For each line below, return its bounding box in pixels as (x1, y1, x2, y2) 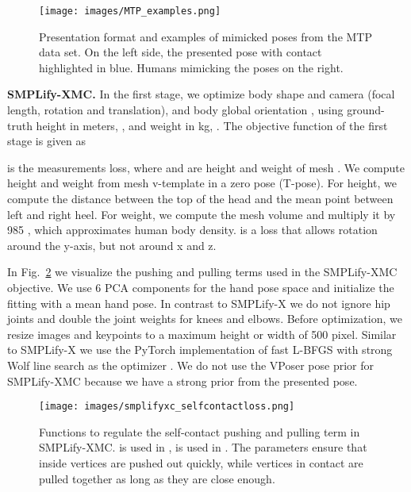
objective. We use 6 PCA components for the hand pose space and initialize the (7, 279, 394, 295)
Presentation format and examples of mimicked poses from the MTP (39, 28, 373, 44)
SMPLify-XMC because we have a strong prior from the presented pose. (7, 372, 358, 389)
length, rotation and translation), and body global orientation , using (7, 102, 344, 118)
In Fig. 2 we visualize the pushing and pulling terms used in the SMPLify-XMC (7, 263, 398, 280)
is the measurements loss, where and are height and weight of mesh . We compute (7, 159, 405, 175)
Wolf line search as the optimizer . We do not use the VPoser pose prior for (7, 356, 375, 373)
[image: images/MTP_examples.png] (39, 6, 221, 17)
